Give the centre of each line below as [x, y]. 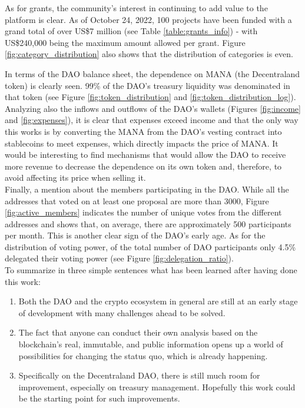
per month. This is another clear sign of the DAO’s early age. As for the [135, 235]
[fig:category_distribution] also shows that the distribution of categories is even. [149, 54]
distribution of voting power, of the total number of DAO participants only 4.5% [150, 246]
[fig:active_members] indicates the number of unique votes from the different [143, 212]
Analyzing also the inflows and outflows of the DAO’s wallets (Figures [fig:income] [153, 108]
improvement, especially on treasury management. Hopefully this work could [157, 387]
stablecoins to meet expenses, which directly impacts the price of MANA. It [142, 143]
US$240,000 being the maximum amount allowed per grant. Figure [125, 42]
